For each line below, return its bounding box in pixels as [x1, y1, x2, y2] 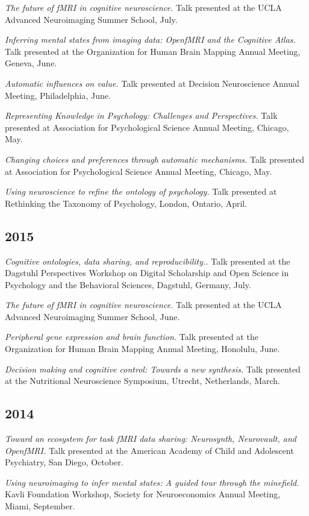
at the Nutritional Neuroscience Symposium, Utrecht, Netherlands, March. [5, 374, 281, 387]
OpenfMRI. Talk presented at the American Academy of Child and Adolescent [5, 444, 294, 456]
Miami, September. [5, 500, 75, 512]
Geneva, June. [5, 57, 57, 69]
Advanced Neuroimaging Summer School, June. [5, 310, 180, 322]
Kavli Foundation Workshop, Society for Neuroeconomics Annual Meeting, [5, 488, 281, 500]
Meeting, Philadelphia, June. [5, 89, 111, 101]
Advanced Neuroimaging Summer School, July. [5, 13, 178, 25]
